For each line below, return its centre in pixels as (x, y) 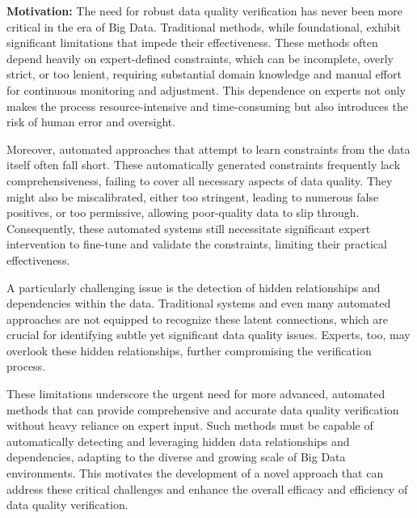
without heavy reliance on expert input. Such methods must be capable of (190, 425)
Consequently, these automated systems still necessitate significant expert (189, 228)
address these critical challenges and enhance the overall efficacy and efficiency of (207, 488)
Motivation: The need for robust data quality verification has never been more (204, 11)
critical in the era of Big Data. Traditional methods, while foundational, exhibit (204, 26)
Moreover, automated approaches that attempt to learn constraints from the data (208, 149)
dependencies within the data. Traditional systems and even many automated (199, 303)
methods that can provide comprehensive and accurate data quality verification (203, 409)
